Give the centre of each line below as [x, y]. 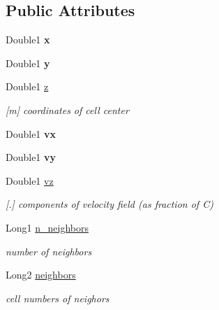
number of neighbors [49, 251]
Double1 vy [31, 157]
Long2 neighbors [41, 275]
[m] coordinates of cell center [67, 110]
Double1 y [28, 63]
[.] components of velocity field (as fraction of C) [109, 204]
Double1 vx [31, 133]
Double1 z [27, 86]
